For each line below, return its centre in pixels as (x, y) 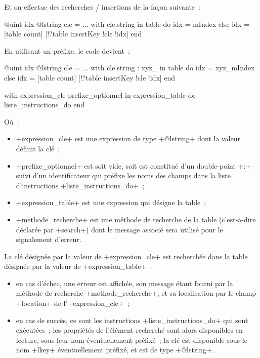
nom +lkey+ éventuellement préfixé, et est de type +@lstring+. (115, 350)
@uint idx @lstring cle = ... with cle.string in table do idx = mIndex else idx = (127, 24)
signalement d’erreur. (49, 239)
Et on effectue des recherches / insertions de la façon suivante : (102, 7)
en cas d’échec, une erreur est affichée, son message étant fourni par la (124, 283)
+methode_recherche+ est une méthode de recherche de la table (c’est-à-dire (136, 219)
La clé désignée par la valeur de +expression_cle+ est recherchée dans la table (126, 256)
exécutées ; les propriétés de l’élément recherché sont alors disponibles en (129, 330)
